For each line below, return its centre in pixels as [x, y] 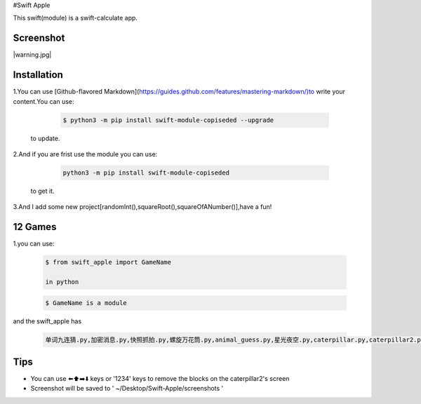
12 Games [35, 227]
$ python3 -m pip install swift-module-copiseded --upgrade [168, 120]
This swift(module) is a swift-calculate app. [75, 18]
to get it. [43, 191]
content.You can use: [44, 101]
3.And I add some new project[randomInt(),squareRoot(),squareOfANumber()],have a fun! [142, 207]
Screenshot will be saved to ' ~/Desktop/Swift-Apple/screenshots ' [127, 389]
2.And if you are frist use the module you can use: [85, 154]
